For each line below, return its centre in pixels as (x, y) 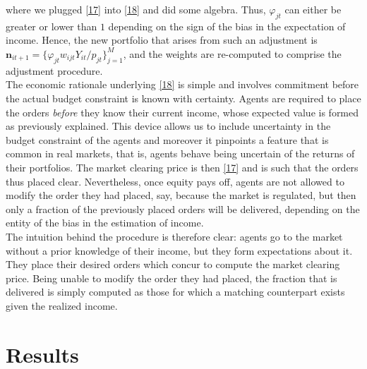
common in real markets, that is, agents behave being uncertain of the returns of (180, 153)
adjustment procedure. (54, 70)
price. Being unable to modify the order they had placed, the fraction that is (172, 278)
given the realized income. (62, 305)
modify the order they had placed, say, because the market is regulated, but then (181, 195)
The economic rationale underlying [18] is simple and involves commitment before (182, 84)
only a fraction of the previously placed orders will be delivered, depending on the (183, 208)
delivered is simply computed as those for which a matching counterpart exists (175, 292)
